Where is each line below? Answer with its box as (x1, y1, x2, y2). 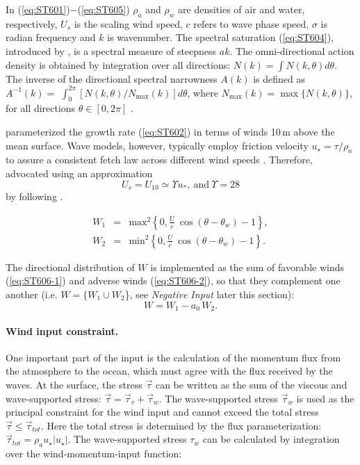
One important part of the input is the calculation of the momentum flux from (6, 350, 341, 364)
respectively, (6, 16, 58, 31)
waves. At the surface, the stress (6, 377, 142, 391)
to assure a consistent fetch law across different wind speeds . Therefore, (6, 152, 313, 167)
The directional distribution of (6, 259, 135, 274)
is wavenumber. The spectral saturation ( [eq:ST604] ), (107, 30, 334, 44)
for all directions (6, 101, 76, 115)
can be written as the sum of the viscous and (155, 377, 347, 391)
